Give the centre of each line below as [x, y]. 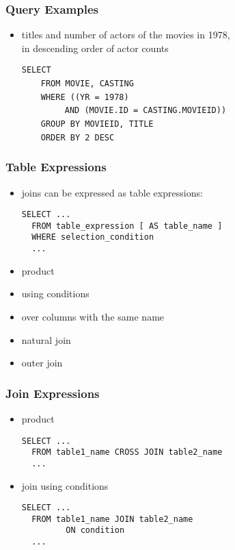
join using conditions [65, 485]
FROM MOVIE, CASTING [87, 84]
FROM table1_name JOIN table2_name [112, 519]
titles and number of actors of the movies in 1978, [126, 35]
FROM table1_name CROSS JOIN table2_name [127, 452]
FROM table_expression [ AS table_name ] [127, 226]
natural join [46, 339]
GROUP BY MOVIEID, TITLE [97, 124]
